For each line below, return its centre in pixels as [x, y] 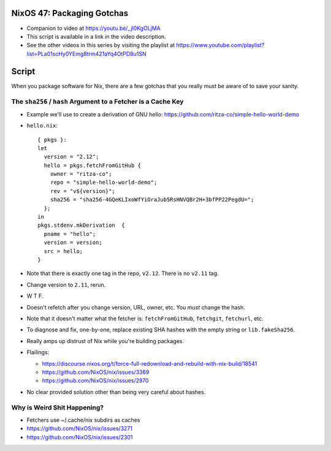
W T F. [35, 296]
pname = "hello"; [70, 234]
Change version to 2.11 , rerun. [66, 284]
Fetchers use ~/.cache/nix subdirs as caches [83, 420]
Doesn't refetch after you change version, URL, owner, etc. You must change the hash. [136, 307]
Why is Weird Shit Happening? [58, 407]
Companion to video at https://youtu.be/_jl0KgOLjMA [93, 28]
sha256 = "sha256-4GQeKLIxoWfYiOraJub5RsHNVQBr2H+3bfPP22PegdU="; [152, 200]
